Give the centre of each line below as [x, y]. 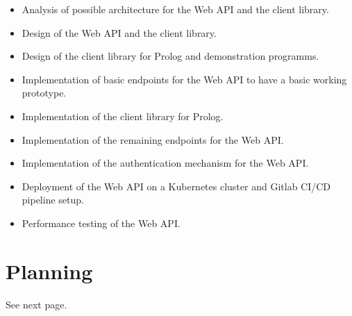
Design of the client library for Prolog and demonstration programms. [170, 56]
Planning [49, 271]
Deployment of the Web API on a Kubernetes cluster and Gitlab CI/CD [176, 186]
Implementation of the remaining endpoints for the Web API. [153, 139]
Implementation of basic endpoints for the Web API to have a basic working [184, 79]
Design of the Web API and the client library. [119, 32]
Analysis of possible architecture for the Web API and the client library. [175, 9]
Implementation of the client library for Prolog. [123, 116]
